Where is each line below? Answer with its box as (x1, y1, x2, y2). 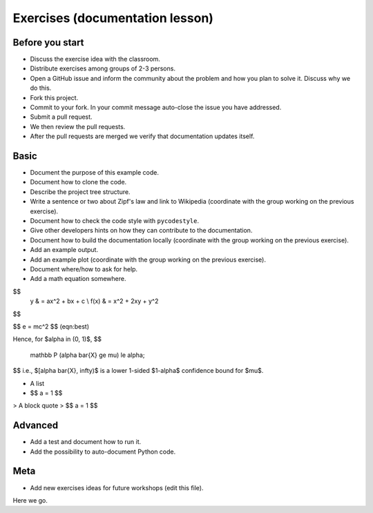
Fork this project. (30, 93, 79, 101)
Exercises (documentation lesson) (12, 10, 214, 26)
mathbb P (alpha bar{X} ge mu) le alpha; (30, 351, 145, 359)
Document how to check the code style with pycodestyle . (30, 217, 200, 225)
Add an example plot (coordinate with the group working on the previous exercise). (30, 255, 266, 264)
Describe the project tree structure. (30, 187, 131, 196)
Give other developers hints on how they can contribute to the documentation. (30, 226, 253, 235)
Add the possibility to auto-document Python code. (30, 447, 176, 456)
